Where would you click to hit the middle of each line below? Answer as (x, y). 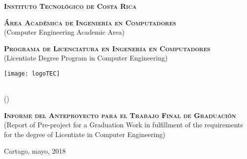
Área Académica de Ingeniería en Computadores (90, 22)
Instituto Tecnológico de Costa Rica (70, 6)
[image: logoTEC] (32, 73)
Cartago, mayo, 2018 (35, 150)
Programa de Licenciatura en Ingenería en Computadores (107, 48)
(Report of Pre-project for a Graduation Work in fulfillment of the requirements (123, 125)
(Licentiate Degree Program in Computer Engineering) (86, 58)
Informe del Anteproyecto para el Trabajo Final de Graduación (120, 115)
